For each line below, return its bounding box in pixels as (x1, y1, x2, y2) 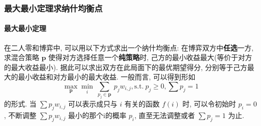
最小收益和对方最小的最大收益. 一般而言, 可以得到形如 (18, 71, 196, 82)
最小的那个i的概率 (68, 110, 126, 120)
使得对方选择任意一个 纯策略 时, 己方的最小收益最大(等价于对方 (48, 52, 252, 62)
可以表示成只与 (68, 98, 117, 109)
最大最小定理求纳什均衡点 (4, 1, 103, 14)
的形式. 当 (4, 98, 37, 109)
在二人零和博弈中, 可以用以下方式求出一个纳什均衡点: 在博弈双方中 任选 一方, (4, 42, 254, 52)
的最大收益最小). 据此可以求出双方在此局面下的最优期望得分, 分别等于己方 (4, 61, 247, 72)
